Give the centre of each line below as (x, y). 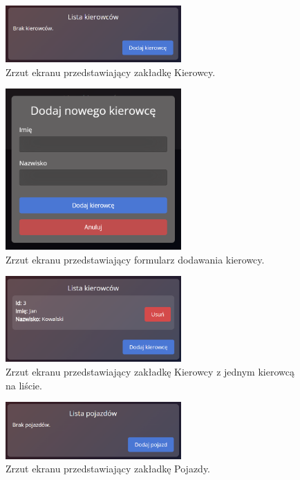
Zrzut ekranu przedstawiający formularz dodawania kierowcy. (135, 259)
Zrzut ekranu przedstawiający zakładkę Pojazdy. (108, 469)
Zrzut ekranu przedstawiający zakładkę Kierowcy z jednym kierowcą (150, 371)
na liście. (24, 385)
